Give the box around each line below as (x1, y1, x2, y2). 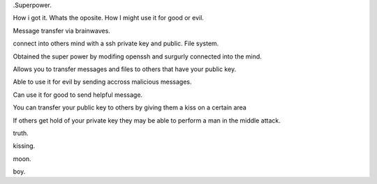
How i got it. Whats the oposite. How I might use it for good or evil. (13, 14, 204, 22)
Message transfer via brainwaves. (13, 26, 111, 35)
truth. (13, 129, 29, 137)
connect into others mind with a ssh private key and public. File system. (13, 39, 219, 48)
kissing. (13, 141, 36, 150)
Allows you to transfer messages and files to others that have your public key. (13, 65, 237, 73)
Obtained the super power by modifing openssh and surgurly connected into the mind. (13, 52, 262, 61)
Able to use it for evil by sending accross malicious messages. (13, 77, 192, 86)
